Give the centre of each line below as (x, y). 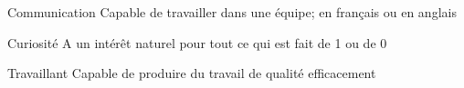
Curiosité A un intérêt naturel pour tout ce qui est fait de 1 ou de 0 (197, 42)
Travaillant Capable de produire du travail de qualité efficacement (192, 73)
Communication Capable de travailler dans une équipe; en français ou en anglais (232, 12)
